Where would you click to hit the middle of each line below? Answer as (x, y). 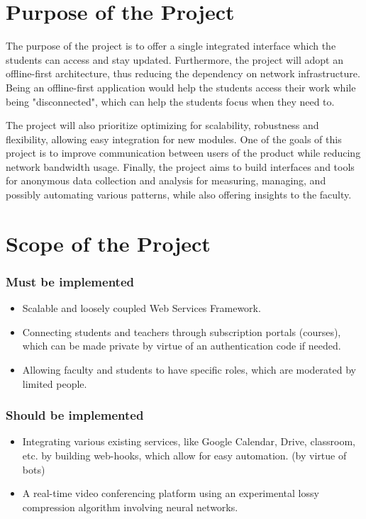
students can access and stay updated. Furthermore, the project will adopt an (174, 59)
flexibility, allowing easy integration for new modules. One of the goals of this (174, 139)
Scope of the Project (108, 243)
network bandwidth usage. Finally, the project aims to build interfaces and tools (180, 166)
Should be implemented (75, 415)
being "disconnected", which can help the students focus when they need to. (170, 101)
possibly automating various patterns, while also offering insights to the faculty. (179, 195)
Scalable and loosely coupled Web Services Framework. (142, 308)
